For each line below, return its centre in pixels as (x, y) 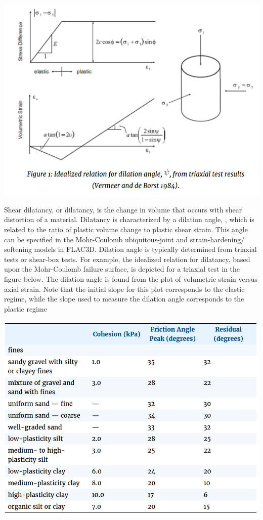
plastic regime (26, 308)
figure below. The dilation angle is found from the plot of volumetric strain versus (131, 278)
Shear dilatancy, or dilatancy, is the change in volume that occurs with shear (123, 209)
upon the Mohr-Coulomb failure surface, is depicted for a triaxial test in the (122, 269)
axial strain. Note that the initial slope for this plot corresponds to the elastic (124, 289)
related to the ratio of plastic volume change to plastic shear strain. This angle (126, 229)
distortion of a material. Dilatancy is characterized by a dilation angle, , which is (129, 219)
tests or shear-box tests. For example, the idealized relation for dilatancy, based (127, 259)
